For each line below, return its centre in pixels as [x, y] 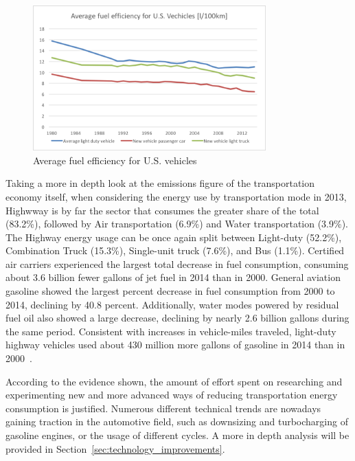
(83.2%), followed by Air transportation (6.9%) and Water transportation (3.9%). [177, 224]
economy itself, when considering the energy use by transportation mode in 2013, [176, 196]
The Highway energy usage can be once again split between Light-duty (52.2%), [174, 237]
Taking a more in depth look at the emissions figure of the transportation [160, 183]
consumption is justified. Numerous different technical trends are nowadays [163, 408]
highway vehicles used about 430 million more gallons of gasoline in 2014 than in [175, 345]
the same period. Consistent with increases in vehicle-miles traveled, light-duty [171, 331]
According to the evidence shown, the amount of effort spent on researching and [174, 381]
